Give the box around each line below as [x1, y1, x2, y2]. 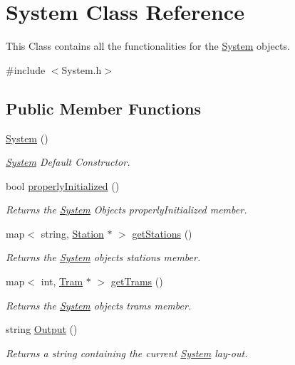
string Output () [6, 322, 78, 337]
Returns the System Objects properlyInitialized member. [6, 202, 247, 217]
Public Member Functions [6, 97, 201, 119]
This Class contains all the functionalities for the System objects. [6, 38, 290, 53]
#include [6, 62, 46, 77]
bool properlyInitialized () [6, 178, 120, 193]
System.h [61, 62, 102, 77]
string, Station [41, 226, 104, 240]
